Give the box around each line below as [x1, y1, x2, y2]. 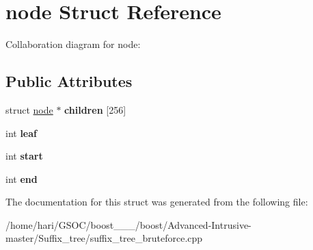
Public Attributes [5, 71, 133, 92]
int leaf [5, 125, 37, 140]
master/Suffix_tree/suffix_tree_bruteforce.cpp [5, 231, 203, 245]
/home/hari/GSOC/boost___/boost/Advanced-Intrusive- [5, 217, 251, 232]
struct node [5, 102, 53, 116]
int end [5, 171, 38, 186]
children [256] [64, 102, 126, 116]
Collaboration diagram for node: [5, 37, 141, 51]
